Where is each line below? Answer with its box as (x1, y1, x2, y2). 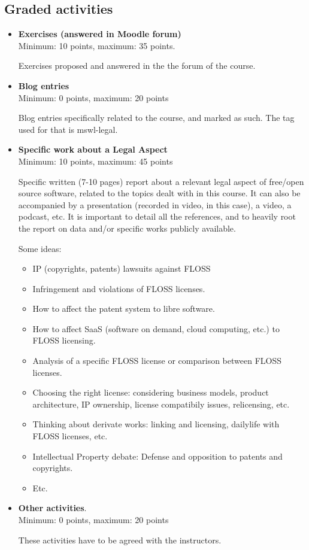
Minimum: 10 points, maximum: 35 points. (18, 39, 175, 51)
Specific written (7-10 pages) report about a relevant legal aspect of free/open (18, 175, 304, 187)
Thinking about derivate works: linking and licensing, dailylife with (32, 418, 280, 430)
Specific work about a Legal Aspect (18, 143, 168, 156)
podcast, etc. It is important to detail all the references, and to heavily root (18, 210, 296, 223)
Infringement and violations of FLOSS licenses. (32, 282, 205, 294)
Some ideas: (18, 242, 62, 254)
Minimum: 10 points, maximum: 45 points (18, 154, 173, 167)
